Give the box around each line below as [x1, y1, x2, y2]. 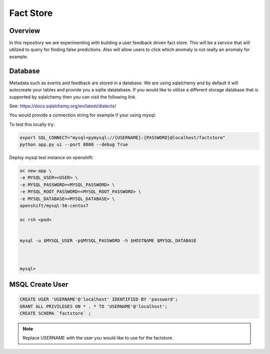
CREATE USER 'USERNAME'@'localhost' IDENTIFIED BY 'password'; [19, 297, 178, 302]
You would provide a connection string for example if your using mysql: [9, 112, 156, 118]
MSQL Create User [9, 280, 68, 289]
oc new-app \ [19, 168, 52, 174]
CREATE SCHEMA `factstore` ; [19, 310, 91, 316]
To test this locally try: [9, 121, 55, 127]
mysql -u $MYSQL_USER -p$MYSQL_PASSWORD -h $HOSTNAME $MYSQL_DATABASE [19, 238, 197, 243]
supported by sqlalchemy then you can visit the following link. [9, 94, 137, 100]
